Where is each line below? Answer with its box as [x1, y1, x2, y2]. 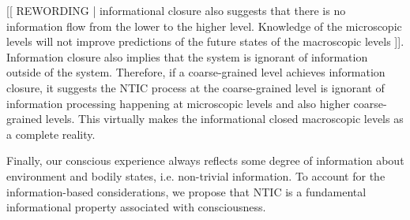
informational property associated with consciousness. [6, 199, 266, 215]
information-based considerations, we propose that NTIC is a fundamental [6, 183, 367, 199]
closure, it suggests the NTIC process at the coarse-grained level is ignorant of [6, 79, 385, 95]
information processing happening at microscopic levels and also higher [6, 95, 350, 111]
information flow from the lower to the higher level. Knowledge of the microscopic [6, 17, 402, 34]
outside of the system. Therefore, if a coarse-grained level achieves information [6, 64, 386, 80]
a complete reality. [6, 125, 96, 142]
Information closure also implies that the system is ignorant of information [6, 48, 368, 65]
